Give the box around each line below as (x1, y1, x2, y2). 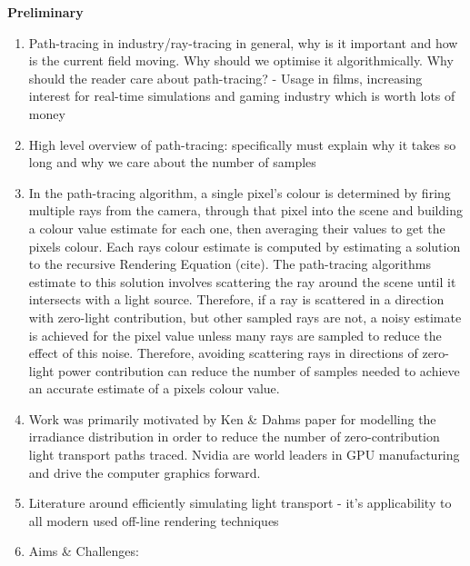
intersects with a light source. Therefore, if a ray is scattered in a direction (28, 290, 445, 309)
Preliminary (7, 3, 84, 21)
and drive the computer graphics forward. (28, 462, 261, 482)
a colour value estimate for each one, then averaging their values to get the (28, 218, 445, 237)
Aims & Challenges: (28, 541, 139, 561)
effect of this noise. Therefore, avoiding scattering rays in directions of (28, 343, 418, 362)
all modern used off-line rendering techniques (28, 511, 279, 530)
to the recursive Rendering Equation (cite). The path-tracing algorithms (28, 254, 431, 273)
